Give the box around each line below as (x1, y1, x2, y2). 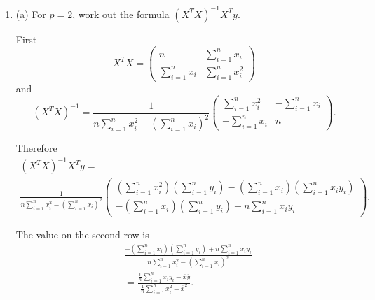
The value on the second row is (15, 227, 149, 242)
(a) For (15, 6, 46, 21)
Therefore (15, 141, 57, 155)
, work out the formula (72, 6, 170, 21)
